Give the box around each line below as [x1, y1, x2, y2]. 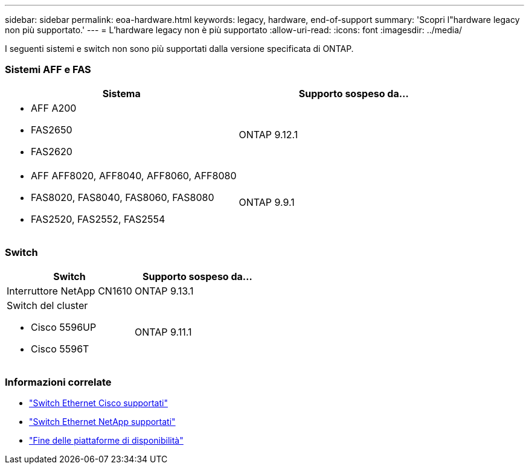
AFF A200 [31, 101, 77, 114]
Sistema [102, 87, 141, 100]
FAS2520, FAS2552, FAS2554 [31, 212, 165, 225]
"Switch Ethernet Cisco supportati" [29, 398, 168, 409]
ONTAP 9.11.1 [134, 325, 192, 338]
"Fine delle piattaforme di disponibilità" [29, 435, 184, 446]
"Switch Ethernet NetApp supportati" [29, 416, 176, 427]
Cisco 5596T [31, 342, 89, 355]
